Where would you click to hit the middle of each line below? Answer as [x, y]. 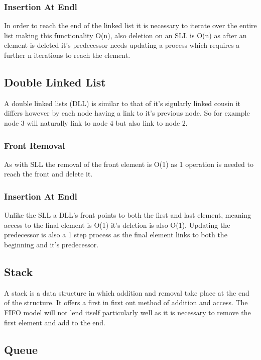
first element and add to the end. [55, 322]
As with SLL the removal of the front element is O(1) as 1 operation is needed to [129, 164]
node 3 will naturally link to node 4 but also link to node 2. [96, 122]
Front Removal [35, 145]
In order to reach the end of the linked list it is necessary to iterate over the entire [130, 25]
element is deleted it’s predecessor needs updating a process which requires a [122, 45]
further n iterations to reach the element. [67, 55]
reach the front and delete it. [48, 174]
